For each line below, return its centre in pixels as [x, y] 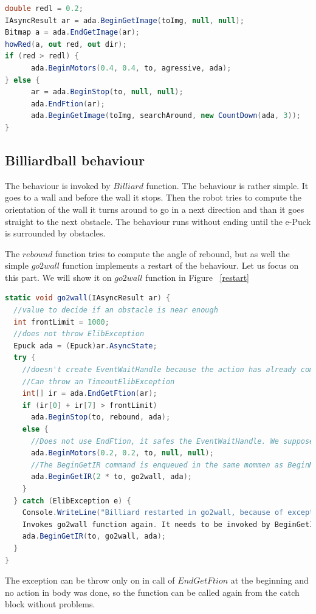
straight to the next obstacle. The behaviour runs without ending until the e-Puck [158, 221]
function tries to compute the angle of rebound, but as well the [172, 253]
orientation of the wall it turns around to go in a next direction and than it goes [155, 209]
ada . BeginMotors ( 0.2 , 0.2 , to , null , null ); [122, 453]
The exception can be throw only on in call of [90, 580]
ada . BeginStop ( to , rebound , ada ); [101, 417]
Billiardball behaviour [75, 160]
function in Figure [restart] [197, 277]
